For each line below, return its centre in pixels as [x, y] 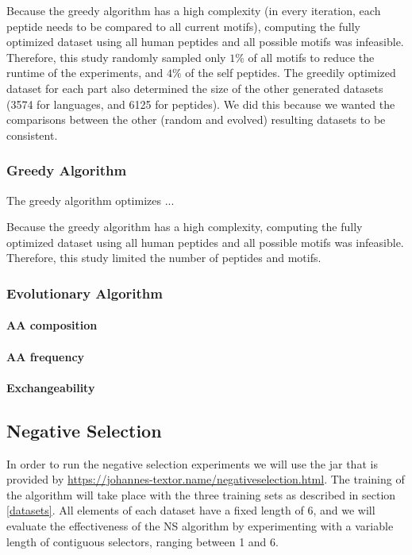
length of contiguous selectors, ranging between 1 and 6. [142, 541]
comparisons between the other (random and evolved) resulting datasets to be [196, 119]
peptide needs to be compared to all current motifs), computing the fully [183, 26]
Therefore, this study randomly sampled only [116, 57]
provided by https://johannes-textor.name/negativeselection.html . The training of [206, 479]
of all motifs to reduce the [311, 57]
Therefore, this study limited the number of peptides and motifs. [164, 258]
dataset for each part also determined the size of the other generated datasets [195, 88]
